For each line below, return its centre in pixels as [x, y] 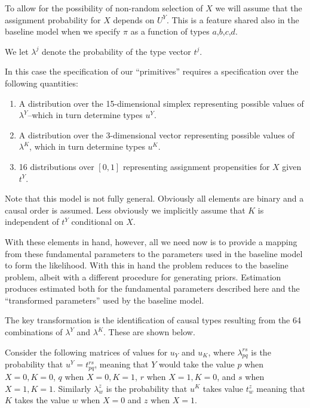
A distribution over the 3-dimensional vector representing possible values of [156, 135]
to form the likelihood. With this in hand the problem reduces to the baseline [147, 265]
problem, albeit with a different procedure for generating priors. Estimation [143, 276]
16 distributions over [56, 166]
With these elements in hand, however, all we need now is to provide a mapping [151, 241]
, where [221, 352]
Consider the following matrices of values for [86, 352]
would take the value [197, 364]
